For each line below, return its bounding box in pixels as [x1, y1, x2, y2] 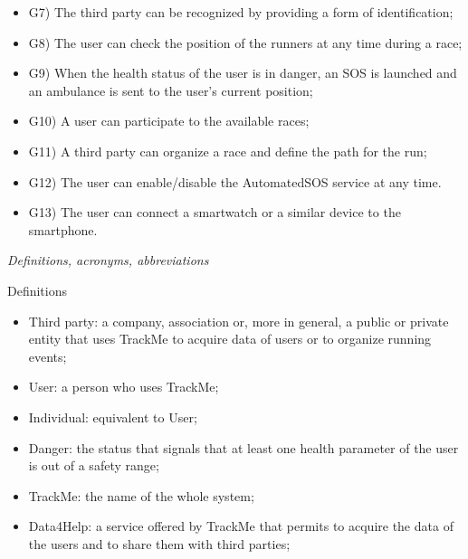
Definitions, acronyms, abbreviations [7, 251, 209, 270]
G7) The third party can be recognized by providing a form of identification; [28, 3, 454, 21]
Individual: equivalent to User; [28, 407, 197, 426]
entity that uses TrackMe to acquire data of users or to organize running [28, 329, 432, 348]
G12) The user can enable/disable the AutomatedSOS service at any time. [28, 172, 442, 191]
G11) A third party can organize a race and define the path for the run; [28, 141, 427, 160]
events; [28, 346, 67, 365]
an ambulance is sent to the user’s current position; [28, 81, 313, 99]
